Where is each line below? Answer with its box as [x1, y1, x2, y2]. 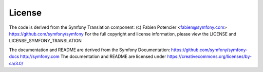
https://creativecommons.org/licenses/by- [167, 54, 252, 59]
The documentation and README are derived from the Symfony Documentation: [9, 47, 170, 53]
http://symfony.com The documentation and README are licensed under [20, 54, 167, 59]
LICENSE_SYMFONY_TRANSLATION [9, 38, 82, 44]
